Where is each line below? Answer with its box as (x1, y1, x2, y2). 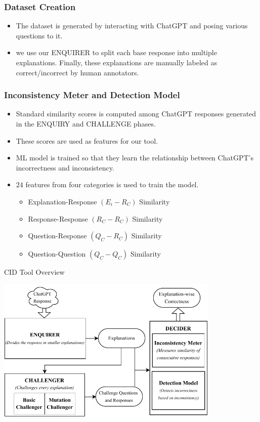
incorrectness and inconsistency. (16, 162, 114, 173)
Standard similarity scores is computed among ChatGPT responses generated (16, 108, 256, 119)
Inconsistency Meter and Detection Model (4, 89, 180, 101)
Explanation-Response (28, 196, 97, 206)
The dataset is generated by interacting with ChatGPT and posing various (16, 20, 248, 31)
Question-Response (28, 230, 87, 241)
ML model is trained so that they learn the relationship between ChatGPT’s (16, 152, 253, 163)
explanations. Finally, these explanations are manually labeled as (16, 57, 218, 67)
